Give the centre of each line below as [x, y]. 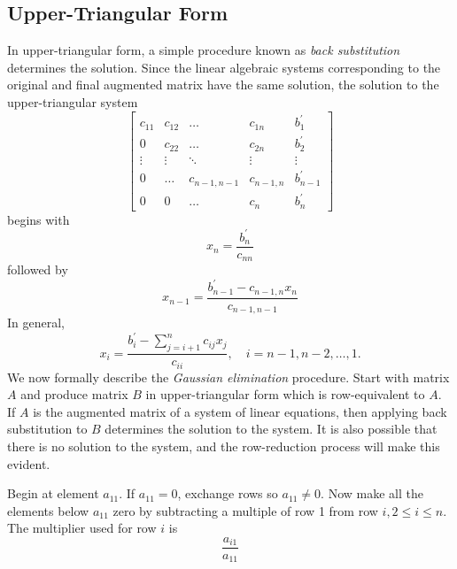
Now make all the [376, 493]
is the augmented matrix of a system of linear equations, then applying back [240, 411]
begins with [39, 219]
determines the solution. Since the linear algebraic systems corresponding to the [224, 67]
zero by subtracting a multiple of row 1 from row [245, 510]
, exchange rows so [228, 493]
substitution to [47, 429]
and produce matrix [74, 394]
